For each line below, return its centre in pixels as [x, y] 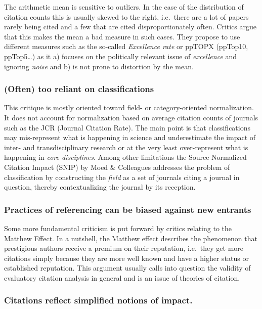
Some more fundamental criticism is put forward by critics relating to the [118, 228]
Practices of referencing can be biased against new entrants [128, 209]
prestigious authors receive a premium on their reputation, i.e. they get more [124, 248]
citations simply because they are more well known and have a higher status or [126, 258]
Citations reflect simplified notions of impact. [98, 300]
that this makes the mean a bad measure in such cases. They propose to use [122, 36]
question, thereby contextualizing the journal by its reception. [100, 187]
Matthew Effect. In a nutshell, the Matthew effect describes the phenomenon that [131, 238]
